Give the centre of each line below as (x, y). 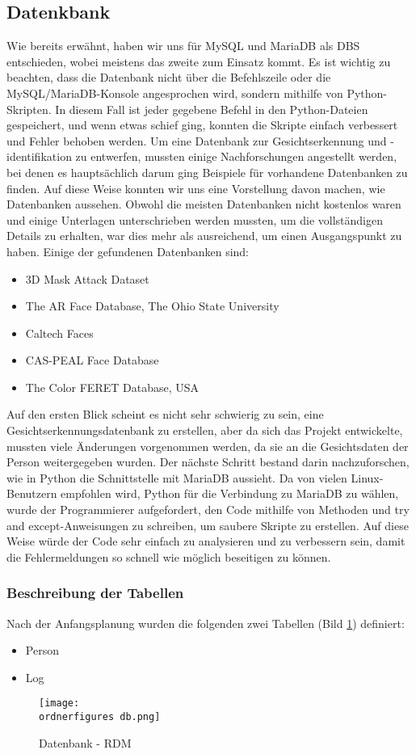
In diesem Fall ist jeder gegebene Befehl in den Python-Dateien (212, 109)
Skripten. (29, 109)
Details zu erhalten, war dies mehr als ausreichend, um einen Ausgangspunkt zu (204, 236)
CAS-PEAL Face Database (92, 360)
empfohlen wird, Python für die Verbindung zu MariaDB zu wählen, (230, 493)
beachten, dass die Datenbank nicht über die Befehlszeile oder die (169, 77)
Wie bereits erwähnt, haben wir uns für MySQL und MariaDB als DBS (183, 46)
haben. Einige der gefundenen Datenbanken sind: (128, 251)
